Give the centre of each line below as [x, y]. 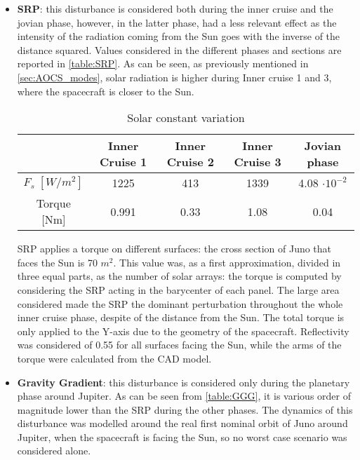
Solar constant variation [186, 118]
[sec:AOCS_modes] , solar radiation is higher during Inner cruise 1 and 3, [174, 77]
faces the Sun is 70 [57, 262]
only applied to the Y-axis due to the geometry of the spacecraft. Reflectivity [183, 331]
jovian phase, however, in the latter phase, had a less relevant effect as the [177, 22]
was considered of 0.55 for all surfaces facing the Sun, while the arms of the [179, 345]
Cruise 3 [258, 162]
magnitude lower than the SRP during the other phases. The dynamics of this [185, 409]
